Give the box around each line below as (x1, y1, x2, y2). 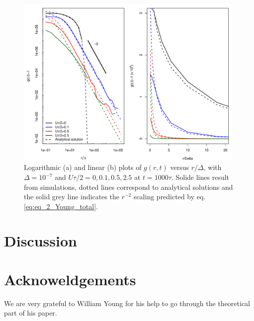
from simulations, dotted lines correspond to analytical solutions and (24, 181, 233, 192)
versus (170, 162, 189, 172)
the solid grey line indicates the (24, 191, 119, 202)
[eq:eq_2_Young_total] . (24, 201, 98, 211)
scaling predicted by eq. (133, 191, 206, 202)
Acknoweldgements (4, 269, 136, 289)
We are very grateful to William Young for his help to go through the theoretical (4, 298, 251, 308)
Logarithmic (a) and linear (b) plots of (24, 162, 142, 172)
